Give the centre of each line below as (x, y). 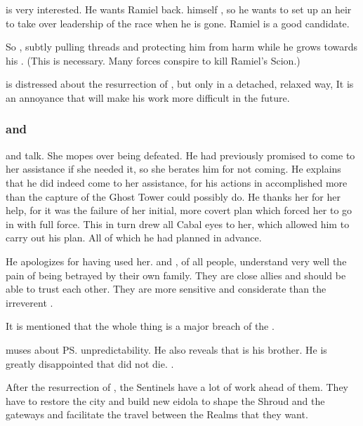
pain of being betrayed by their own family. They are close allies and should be (176, 275)
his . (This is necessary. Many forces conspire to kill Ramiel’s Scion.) (153, 60)
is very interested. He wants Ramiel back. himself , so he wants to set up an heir (179, 9)
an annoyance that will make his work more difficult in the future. (148, 97)
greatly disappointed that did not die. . (90, 363)
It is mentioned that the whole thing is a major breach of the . (140, 326)
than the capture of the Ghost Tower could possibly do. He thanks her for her (173, 196)
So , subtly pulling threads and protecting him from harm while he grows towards (182, 47)
